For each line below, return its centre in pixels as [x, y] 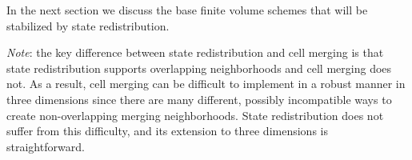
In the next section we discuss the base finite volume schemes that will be [187, 10]
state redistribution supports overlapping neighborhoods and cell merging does [199, 68]
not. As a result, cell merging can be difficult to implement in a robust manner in [206, 84]
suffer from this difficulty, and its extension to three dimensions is [167, 131]
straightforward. [46, 146]
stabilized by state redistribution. [88, 25]
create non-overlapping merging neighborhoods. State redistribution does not [195, 115]
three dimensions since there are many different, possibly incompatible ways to [199, 99]
